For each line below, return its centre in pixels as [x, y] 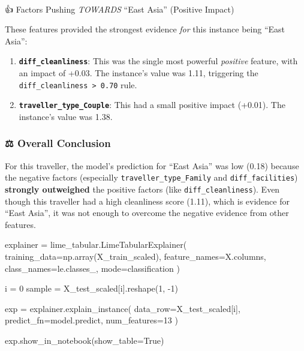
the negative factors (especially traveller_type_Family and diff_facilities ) [151, 177]
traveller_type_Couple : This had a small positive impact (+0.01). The [152, 105]
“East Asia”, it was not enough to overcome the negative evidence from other [147, 213]
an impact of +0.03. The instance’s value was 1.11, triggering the [139, 73]
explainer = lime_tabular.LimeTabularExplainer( [96, 244]
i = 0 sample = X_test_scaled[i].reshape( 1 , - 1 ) [91, 288]
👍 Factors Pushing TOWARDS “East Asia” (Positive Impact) [120, 9]
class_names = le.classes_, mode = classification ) [92, 268]
